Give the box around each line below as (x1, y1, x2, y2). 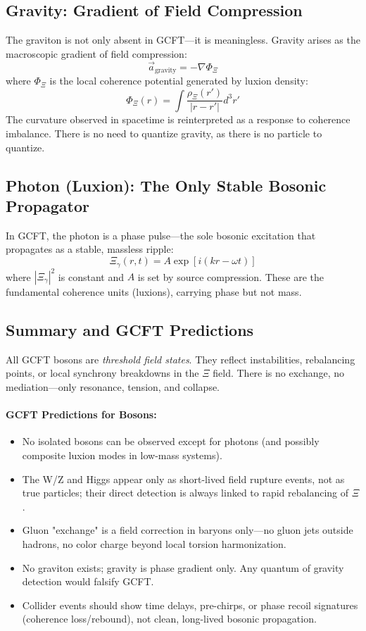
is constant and (58, 269, 124, 283)
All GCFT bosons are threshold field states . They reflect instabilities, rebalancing (6, 351, 355, 366)
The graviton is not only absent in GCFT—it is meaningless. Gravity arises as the (6, 32, 360, 47)
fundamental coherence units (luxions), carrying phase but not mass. (6, 285, 302, 299)
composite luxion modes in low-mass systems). (22, 447, 222, 462)
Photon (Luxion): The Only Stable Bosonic (6, 174, 327, 196)
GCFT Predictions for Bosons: (6, 407, 157, 422)
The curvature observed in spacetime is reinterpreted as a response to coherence (6, 112, 351, 127)
